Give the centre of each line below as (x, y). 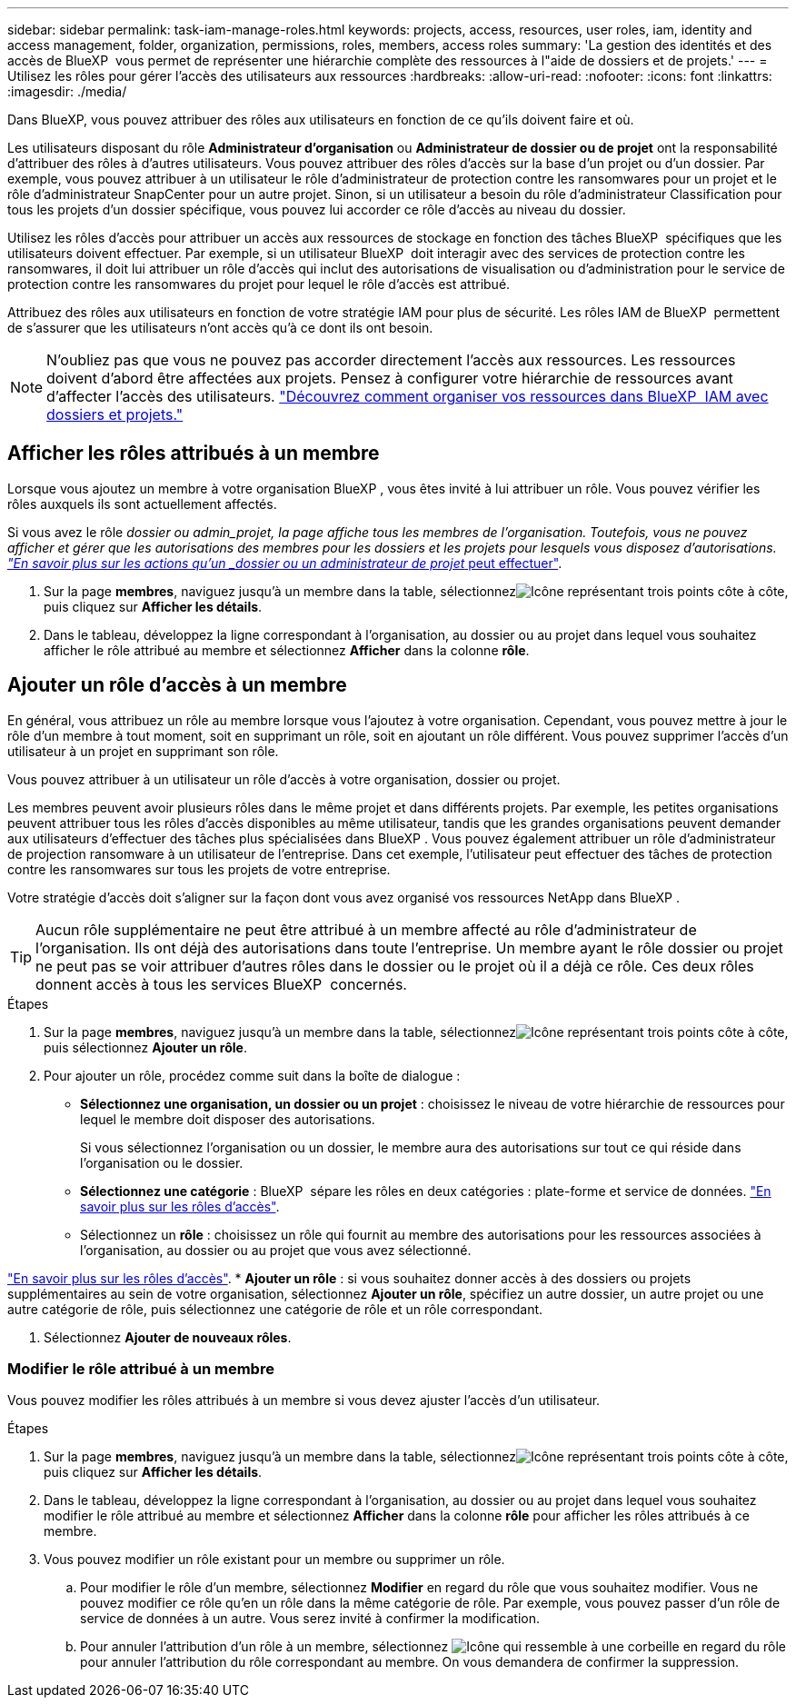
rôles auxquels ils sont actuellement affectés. (142, 504)
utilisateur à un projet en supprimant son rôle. (143, 751)
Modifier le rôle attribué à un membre (141, 1369)
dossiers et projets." (115, 414)
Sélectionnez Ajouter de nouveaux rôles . (168, 1337)
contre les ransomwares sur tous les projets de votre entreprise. (199, 869)
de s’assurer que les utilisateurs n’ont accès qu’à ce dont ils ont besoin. (220, 328)
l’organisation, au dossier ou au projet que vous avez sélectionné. (276, 1250)
